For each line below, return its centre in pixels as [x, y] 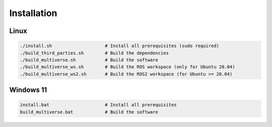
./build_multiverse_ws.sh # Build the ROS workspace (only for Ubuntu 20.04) [127, 67]
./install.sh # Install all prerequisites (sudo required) [119, 46]
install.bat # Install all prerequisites [98, 105]
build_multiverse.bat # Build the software [89, 112]
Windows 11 [28, 90]
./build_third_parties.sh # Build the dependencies [94, 53]
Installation [33, 13]
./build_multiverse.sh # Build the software [89, 60]
